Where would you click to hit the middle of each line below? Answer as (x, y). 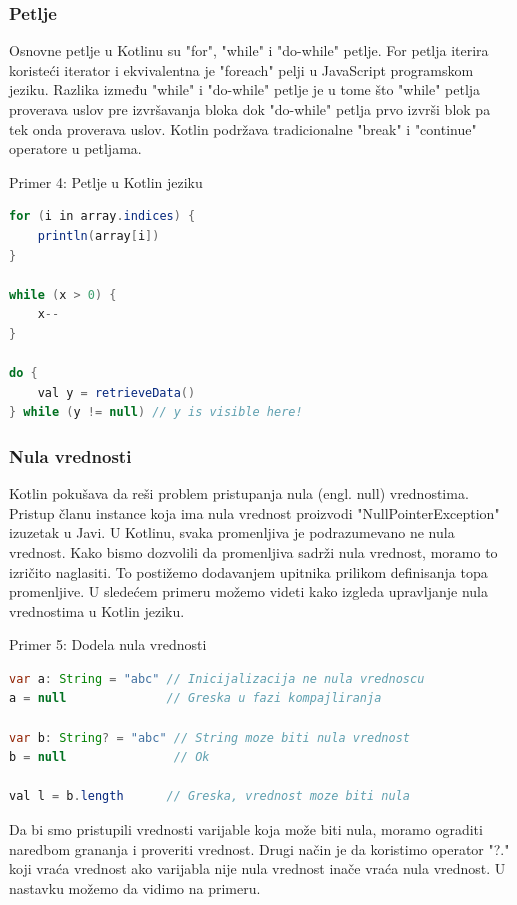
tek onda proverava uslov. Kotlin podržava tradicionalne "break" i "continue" (243, 128)
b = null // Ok (109, 757)
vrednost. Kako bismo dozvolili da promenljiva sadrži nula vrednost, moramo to (253, 551)
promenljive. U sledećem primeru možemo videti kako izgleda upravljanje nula (248, 591)
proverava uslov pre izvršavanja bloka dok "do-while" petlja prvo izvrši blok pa (250, 109)
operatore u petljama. (75, 148)
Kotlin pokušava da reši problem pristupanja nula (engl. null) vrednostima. (239, 493)
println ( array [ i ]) (98, 235)
